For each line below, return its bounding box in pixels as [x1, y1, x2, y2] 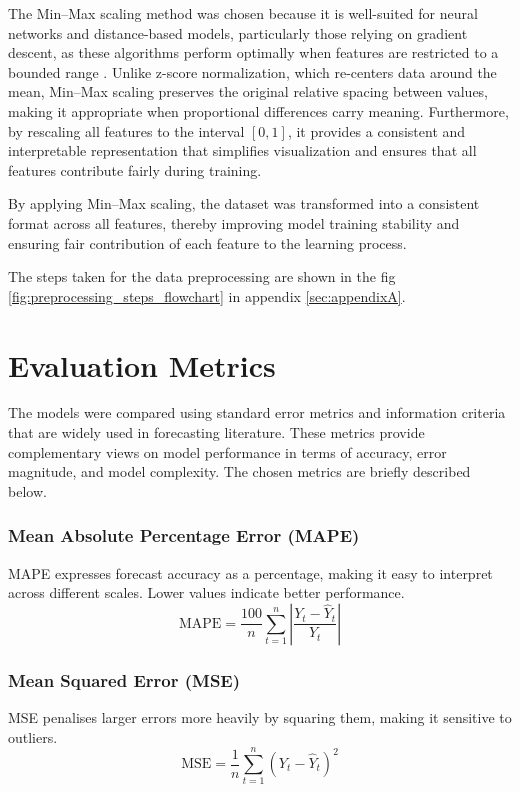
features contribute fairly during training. [8, 159, 262, 180]
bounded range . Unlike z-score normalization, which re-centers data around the [8, 61, 497, 82]
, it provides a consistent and [287, 120, 466, 141]
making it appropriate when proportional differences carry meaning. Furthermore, [8, 100, 509, 121]
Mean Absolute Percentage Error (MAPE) [8, 523, 360, 548]
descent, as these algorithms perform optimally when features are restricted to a [8, 42, 499, 63]
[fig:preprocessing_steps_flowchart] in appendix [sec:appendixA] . [8, 285, 406, 306]
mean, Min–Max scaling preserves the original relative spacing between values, [8, 81, 489, 102]
